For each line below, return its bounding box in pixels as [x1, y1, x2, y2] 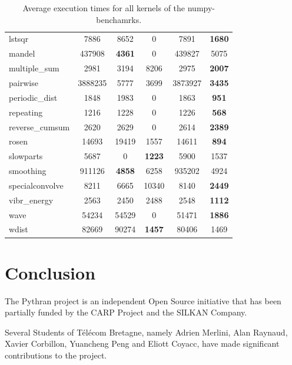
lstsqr [9, 32, 29, 45]
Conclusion [5, 260, 96, 284]
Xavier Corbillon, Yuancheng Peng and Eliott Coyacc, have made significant [5, 337, 280, 350]
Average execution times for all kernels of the [22, 2, 185, 14]
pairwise [9, 76, 38, 88]
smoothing [9, 165, 47, 177]
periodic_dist [9, 91, 58, 103]
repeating [9, 106, 43, 118]
